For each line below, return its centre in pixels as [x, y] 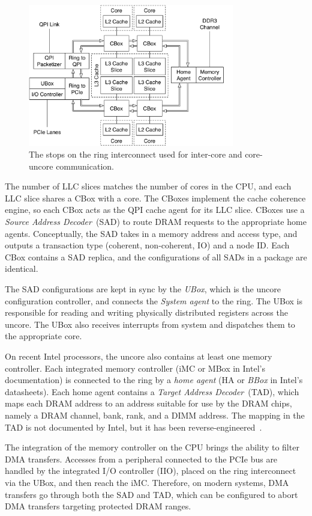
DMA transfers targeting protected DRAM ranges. [98, 506]
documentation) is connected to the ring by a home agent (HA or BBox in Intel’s [154, 380]
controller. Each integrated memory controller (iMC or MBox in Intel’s [135, 368]
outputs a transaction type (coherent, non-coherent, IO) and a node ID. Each [147, 245]
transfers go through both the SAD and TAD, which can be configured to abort [151, 494]
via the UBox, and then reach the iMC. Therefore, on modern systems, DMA [147, 482]
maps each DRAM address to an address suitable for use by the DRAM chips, [148, 403]
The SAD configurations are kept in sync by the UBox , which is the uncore [143, 289]
